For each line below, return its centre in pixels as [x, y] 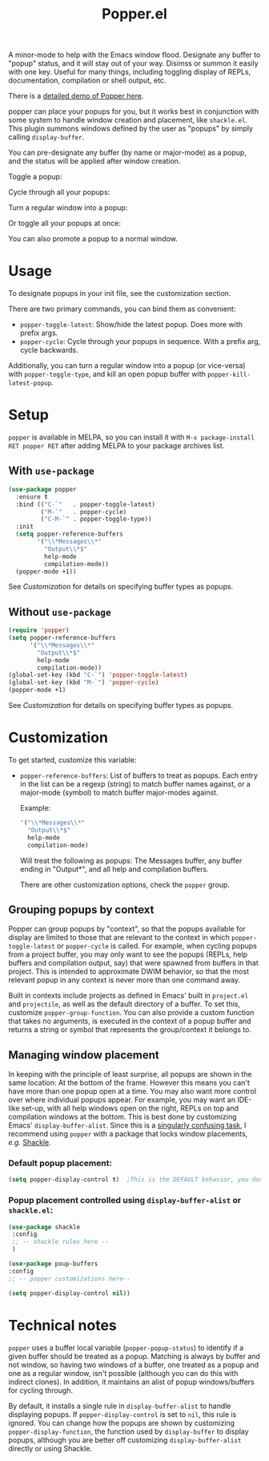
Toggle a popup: [35, 176]
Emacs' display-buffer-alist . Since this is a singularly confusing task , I [127, 1125]
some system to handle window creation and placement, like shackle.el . [128, 120]
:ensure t [32, 497]
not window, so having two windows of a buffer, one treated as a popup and [133, 1365]
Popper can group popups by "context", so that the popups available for [127, 929]
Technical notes [63, 1325]
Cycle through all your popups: [59, 192]
